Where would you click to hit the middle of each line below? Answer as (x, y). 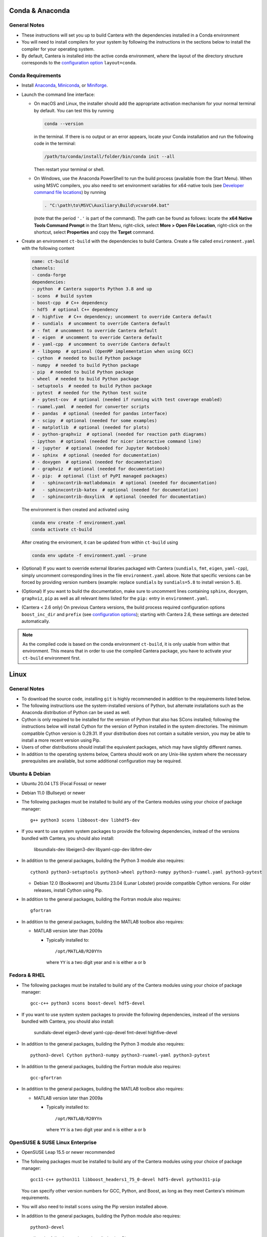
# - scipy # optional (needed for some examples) (95, 420)
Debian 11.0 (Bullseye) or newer (53, 793)
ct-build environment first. (52, 658)
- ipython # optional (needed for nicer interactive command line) (117, 441)
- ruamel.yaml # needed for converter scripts (90, 406)
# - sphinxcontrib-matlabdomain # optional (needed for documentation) (125, 483)
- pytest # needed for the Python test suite (89, 393)
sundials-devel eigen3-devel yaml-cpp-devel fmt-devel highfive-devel (106, 1033)
